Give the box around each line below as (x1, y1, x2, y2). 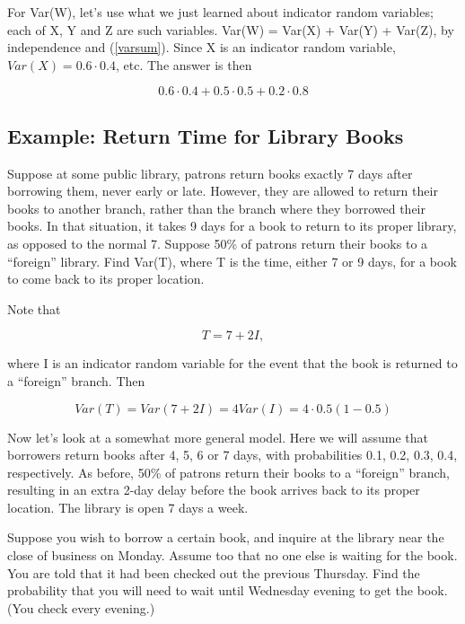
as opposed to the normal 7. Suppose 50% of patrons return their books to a (7, 233, 428, 252)
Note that (7, 299, 61, 318)
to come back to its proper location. (7, 269, 205, 288)
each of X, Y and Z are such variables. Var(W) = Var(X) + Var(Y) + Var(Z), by (7, 20, 454, 39)
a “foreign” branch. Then (7, 371, 145, 390)
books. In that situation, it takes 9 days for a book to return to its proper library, (7, 216, 457, 235)
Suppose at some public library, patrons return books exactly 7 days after (7, 163, 413, 182)
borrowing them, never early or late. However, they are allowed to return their (7, 181, 438, 200)
